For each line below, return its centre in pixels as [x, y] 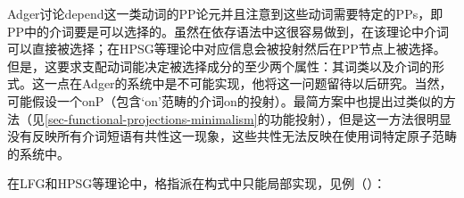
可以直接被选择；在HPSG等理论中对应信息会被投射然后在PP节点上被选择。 [227, 49]
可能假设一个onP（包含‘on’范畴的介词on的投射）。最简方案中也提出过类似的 [225, 100]
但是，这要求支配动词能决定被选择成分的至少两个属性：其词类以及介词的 [220, 66]
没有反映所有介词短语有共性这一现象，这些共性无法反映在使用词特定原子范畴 [232, 136]
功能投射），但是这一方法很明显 [360, 118]
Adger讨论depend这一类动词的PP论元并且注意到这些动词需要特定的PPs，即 [225, 13]
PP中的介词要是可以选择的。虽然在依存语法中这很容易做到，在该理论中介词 [228, 31]
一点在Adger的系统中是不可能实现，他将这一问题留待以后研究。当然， [248, 83]
